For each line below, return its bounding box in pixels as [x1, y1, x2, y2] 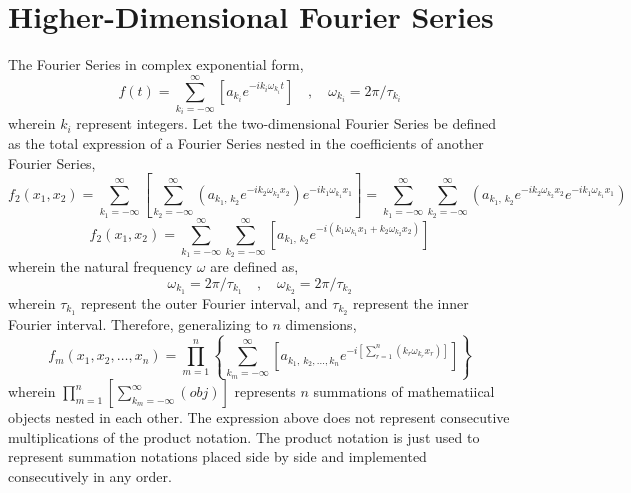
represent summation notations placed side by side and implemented [8, 446, 427, 467]
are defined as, [210, 256, 299, 277]
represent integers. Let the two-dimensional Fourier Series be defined [76, 113, 497, 134]
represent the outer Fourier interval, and [80, 292, 328, 313]
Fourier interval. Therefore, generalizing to [8, 313, 268, 334]
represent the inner [352, 292, 469, 313]
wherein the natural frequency [8, 256, 193, 277]
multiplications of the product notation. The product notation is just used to [8, 426, 480, 447]
